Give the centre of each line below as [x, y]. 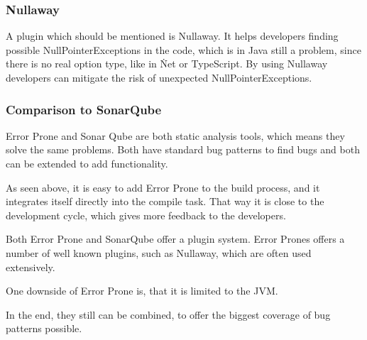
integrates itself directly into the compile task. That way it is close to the [165, 201]
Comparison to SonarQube [84, 109]
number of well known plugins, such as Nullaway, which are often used [159, 252]
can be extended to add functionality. [87, 163]
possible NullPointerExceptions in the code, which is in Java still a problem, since [183, 49]
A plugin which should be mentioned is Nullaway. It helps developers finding [172, 36]
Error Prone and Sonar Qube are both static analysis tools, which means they [175, 135]
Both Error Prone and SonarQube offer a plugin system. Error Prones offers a [175, 239]
